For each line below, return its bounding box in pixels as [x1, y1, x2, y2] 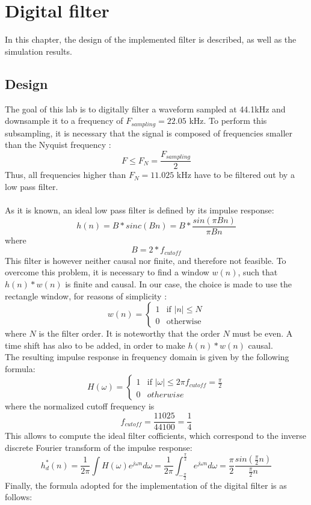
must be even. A [232, 327, 293, 340]
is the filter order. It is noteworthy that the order [38, 327, 220, 340]
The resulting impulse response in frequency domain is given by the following [5, 350, 289, 363]
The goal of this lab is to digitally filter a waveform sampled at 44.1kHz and [5, 102, 286, 115]
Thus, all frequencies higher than [5, 168, 126, 181]
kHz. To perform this [189, 114, 267, 127]
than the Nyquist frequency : [5, 138, 111, 151]
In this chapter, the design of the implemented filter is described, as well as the [5, 33, 297, 46]
